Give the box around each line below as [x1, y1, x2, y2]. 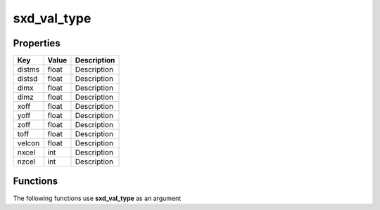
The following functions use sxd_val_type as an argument [13, 194, 182, 202]
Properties [13, 37, 61, 49]
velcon [17, 138, 40, 148]
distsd [17, 74, 38, 84]
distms [17, 65, 40, 74]
